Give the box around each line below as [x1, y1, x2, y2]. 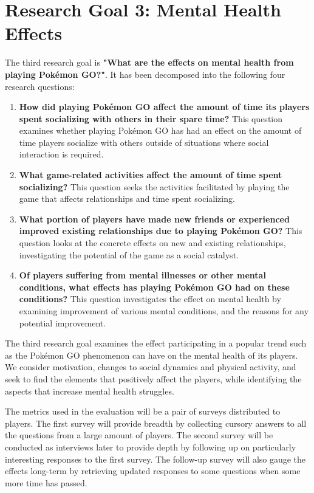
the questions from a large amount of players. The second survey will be [5, 429, 273, 441]
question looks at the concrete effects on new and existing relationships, [19, 236, 286, 249]
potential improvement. [19, 316, 106, 329]
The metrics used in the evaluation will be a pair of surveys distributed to [5, 405, 281, 418]
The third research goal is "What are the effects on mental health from [5, 56, 294, 69]
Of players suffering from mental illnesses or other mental [19, 269, 266, 281]
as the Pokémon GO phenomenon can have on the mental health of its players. [5, 348, 298, 361]
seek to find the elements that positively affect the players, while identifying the [5, 372, 302, 385]
